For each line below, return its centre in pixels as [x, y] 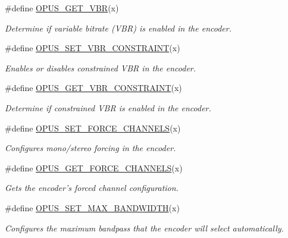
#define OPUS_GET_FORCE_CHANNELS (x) [94, 167]
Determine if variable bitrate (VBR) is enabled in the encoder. [118, 28]
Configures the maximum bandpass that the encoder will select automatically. [144, 228]
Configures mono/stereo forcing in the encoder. [90, 148]
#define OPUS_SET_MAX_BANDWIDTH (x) [92, 207]
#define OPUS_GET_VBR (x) [62, 8]
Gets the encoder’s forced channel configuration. [92, 188]
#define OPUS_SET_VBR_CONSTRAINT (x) [93, 48]
